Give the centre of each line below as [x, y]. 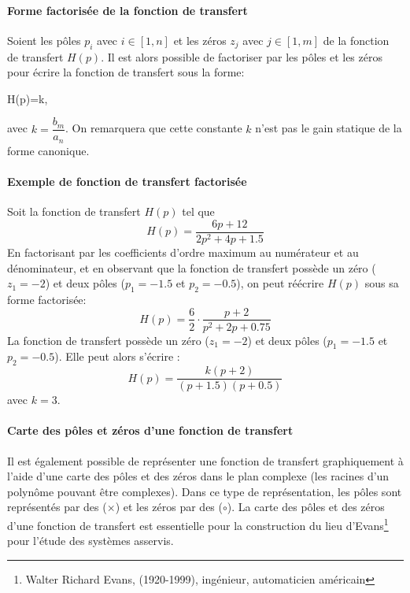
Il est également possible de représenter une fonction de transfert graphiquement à [205, 460]
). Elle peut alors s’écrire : [117, 356]
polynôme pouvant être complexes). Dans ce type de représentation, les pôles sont [205, 491]
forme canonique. [48, 150]
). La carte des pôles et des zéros [306, 507]
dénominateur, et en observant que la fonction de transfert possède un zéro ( [192, 267]
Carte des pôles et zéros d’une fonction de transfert [150, 430]
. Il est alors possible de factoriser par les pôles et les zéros [242, 56]
